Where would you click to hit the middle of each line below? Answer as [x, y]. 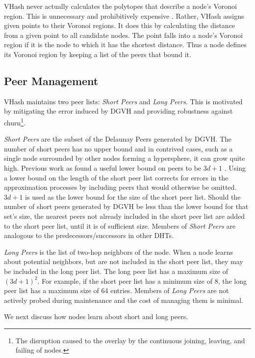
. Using [235, 167]
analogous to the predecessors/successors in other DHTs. [89, 235]
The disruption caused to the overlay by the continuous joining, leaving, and [130, 340]
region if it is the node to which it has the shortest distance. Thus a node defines [125, 45]
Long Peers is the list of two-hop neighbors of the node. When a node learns [118, 252]
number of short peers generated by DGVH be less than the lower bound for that [126, 206]
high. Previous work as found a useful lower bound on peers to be [103, 167]
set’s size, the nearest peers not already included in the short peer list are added [125, 216]
